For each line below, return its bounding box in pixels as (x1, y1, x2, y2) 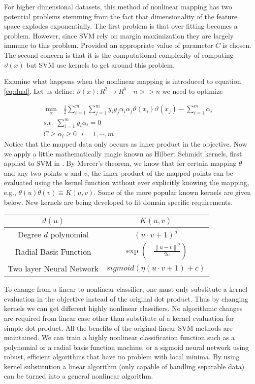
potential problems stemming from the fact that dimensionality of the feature (4, 11, 238, 21)
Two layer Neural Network (8, 263, 99, 274)
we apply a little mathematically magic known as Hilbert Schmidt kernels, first (4, 148, 242, 158)
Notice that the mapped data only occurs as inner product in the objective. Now (4, 138, 247, 149)
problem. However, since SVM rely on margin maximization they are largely (4, 30, 234, 40)
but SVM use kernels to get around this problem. (26, 59, 175, 70)
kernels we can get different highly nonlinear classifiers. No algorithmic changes (4, 303, 243, 313)
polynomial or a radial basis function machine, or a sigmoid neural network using (4, 342, 249, 352)
